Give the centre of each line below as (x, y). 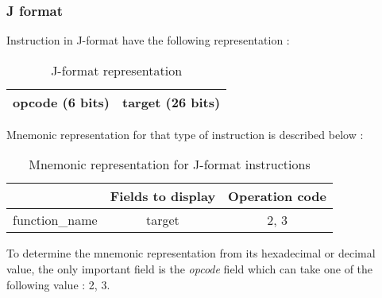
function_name (55, 220)
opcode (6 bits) (61, 102)
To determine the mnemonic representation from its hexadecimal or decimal (191, 253)
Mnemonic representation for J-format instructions (170, 164)
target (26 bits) (171, 102)
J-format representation (117, 70)
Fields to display (163, 196)
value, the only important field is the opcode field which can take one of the (190, 269)
